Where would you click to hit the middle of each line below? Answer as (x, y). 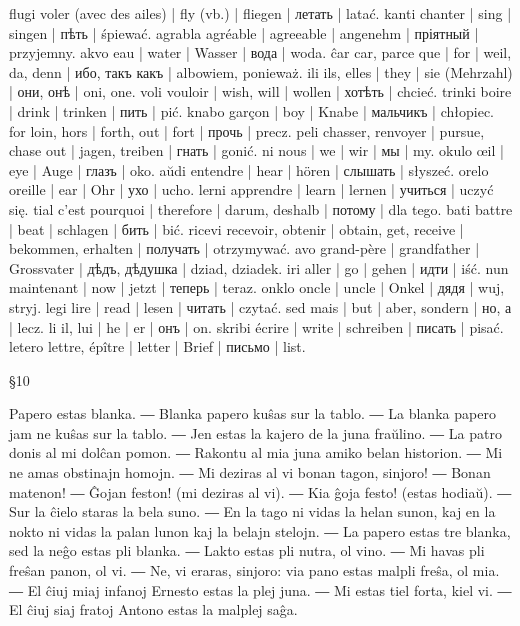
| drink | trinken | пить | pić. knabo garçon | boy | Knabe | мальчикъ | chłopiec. (251, 110)
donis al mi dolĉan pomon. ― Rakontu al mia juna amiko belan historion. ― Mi (256, 452)
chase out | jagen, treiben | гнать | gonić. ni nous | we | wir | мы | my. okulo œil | (256, 150)
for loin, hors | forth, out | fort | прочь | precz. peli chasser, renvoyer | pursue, (247, 130)
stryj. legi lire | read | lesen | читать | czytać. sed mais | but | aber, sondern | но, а (260, 306)
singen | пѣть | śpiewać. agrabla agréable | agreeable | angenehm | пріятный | (244, 32)
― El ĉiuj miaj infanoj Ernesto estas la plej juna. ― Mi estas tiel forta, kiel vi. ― (260, 589)
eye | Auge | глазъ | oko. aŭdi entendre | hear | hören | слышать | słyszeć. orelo (249, 169)
